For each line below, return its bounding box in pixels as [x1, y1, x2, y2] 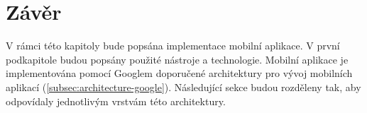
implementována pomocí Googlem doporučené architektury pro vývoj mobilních [6, 66, 353, 81]
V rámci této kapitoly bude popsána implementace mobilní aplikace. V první [6, 38, 340, 53]
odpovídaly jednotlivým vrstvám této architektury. [6, 93, 226, 108]
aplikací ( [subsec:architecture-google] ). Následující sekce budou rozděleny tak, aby [6, 79, 361, 94]
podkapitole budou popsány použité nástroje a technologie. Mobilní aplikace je [6, 52, 349, 66]
